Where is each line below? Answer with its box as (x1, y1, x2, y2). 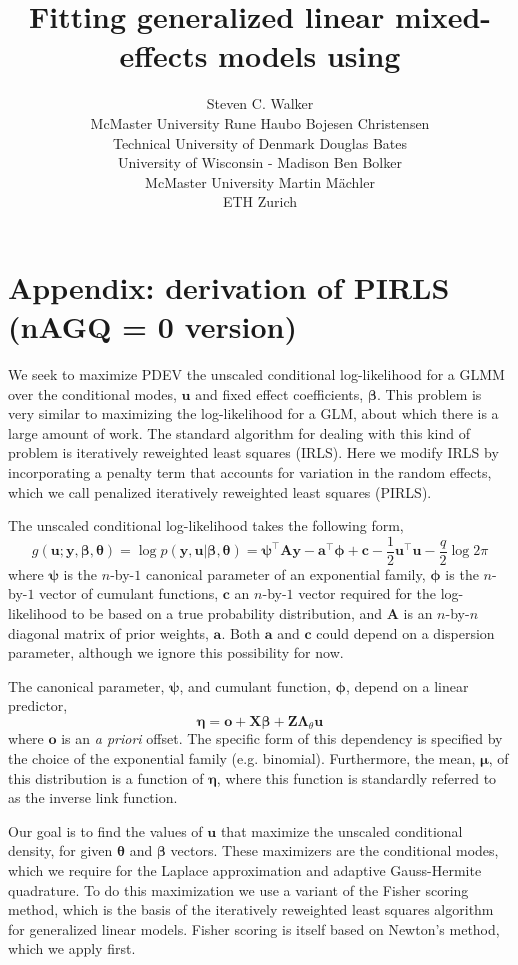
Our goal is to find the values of (8, 820, 203, 841)
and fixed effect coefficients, (195, 383, 364, 404)
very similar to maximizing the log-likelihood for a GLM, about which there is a (8, 403, 499, 424)
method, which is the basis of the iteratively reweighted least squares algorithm (8, 899, 494, 920)
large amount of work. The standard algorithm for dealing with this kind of (8, 422, 471, 443)
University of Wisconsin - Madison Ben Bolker (118, 152, 402, 173)
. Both (221, 622, 261, 643)
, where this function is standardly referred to (216, 767, 497, 788)
